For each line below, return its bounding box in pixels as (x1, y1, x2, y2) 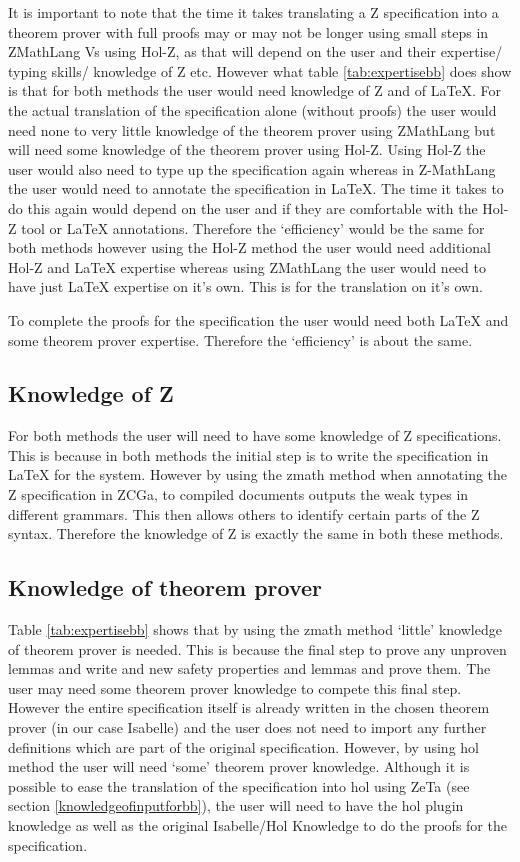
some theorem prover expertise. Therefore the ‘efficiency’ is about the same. (8, 329, 473, 350)
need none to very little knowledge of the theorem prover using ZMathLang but (8, 119, 496, 140)
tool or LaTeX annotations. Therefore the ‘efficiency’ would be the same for (21, 217, 485, 238)
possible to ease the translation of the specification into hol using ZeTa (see (8, 775, 470, 796)
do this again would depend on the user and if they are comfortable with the (8, 197, 478, 218)
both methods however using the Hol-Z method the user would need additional (8, 237, 491, 258)
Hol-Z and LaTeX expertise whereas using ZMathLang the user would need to (8, 256, 486, 277)
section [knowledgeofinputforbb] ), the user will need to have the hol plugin (8, 795, 464, 816)
